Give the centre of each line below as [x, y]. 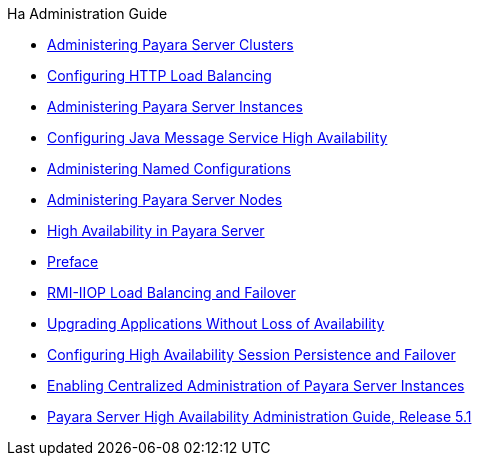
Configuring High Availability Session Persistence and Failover [251, 354]
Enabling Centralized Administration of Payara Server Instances [256, 385]
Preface [73, 261]
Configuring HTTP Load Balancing [159, 75]
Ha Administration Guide [87, 13]
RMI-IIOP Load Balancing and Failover [171, 292]
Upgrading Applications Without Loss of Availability [216, 323]
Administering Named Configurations [169, 168]
